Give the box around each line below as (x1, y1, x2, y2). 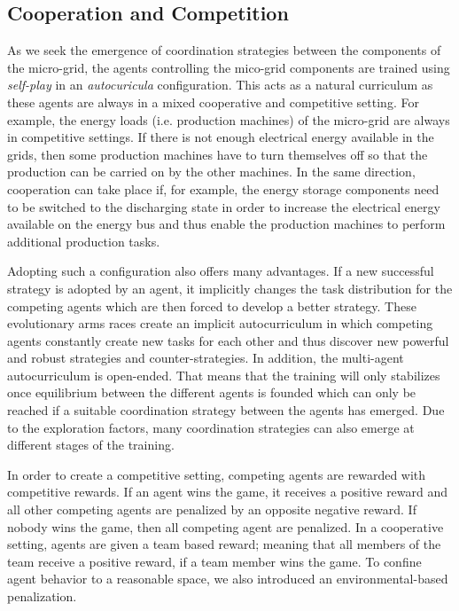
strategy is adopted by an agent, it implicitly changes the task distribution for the (7, 278, 453, 297)
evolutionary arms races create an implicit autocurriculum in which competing (7, 314, 433, 333)
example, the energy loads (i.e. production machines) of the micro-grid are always (7, 110, 450, 129)
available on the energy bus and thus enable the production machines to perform (7, 215, 446, 233)
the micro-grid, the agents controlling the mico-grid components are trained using (7, 58, 450, 76)
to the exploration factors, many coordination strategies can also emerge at (7, 418, 415, 436)
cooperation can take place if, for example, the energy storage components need (7, 179, 440, 198)
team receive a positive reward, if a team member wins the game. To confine (7, 552, 422, 570)
